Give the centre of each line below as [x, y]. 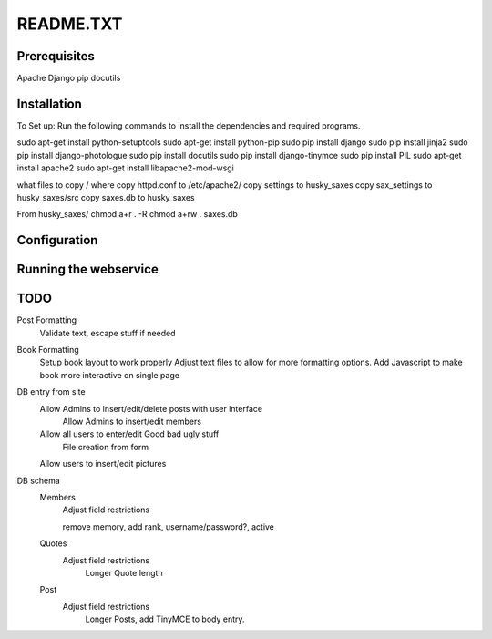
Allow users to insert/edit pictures [103, 464]
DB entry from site [51, 392]
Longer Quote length [124, 572]
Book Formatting [48, 350]
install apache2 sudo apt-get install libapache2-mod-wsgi [125, 168]
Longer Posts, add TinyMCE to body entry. [165, 619]
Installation [49, 103]
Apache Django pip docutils [69, 78]
